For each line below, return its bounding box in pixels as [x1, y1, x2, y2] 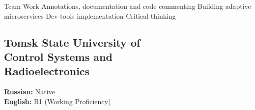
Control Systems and [4, 49, 113, 64]
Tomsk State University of [4, 34, 141, 50]
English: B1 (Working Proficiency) [4, 96, 111, 106]
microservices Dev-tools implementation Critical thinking [4, 10, 176, 21]
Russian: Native [4, 86, 55, 97]
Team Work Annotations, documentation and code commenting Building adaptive [4, 1, 251, 11]
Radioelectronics [4, 63, 90, 79]
